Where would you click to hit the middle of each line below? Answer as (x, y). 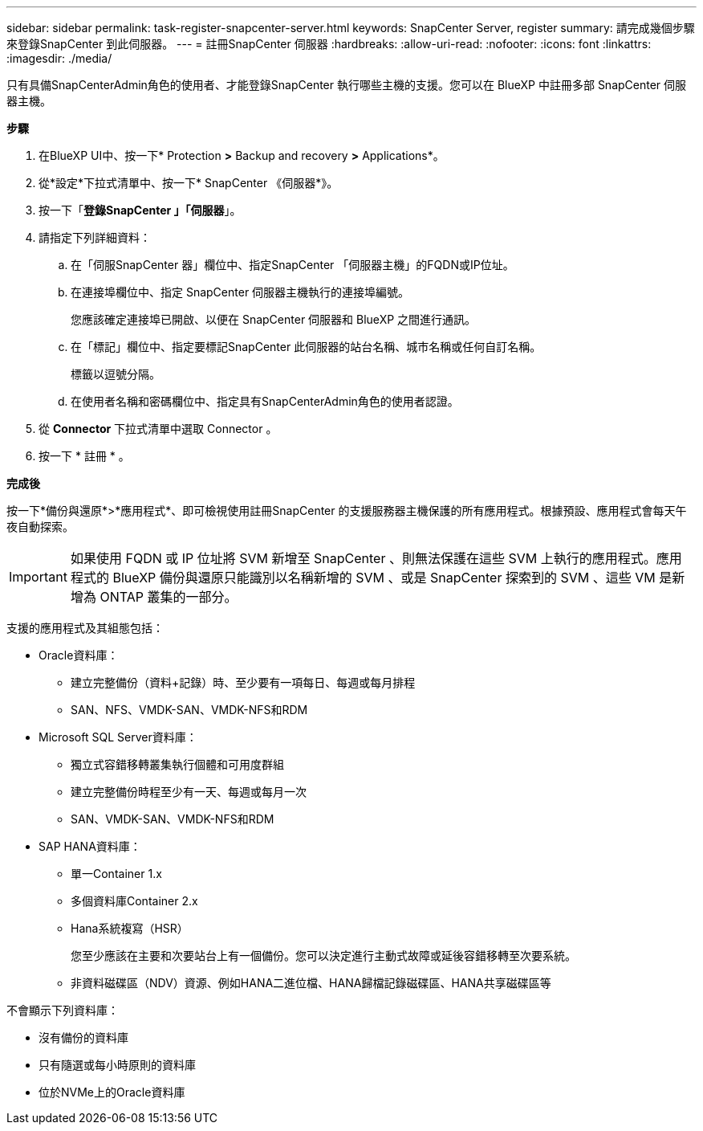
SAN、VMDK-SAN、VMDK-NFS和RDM (173, 819)
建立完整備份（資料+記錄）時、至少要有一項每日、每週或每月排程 (243, 682)
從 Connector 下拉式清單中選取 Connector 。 (158, 429)
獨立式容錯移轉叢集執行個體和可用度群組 (177, 764)
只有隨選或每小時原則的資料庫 (117, 1065)
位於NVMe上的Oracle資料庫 (112, 1092)
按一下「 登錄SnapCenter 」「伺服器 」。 (140, 210)
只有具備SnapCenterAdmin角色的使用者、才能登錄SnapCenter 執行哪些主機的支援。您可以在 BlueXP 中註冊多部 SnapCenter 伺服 (347, 85)
